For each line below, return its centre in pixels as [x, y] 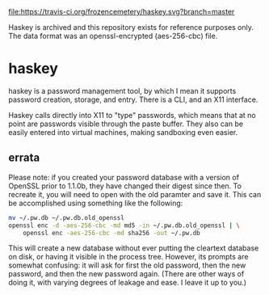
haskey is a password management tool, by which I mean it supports [122, 91]
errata [24, 158]
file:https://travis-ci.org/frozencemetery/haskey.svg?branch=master [122, 12]
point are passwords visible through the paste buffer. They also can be [126, 124]
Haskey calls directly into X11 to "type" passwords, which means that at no [132, 115]
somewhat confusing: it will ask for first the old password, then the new [127, 265]
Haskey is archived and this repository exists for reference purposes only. [131, 27]
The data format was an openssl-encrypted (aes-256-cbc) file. [113, 36]
